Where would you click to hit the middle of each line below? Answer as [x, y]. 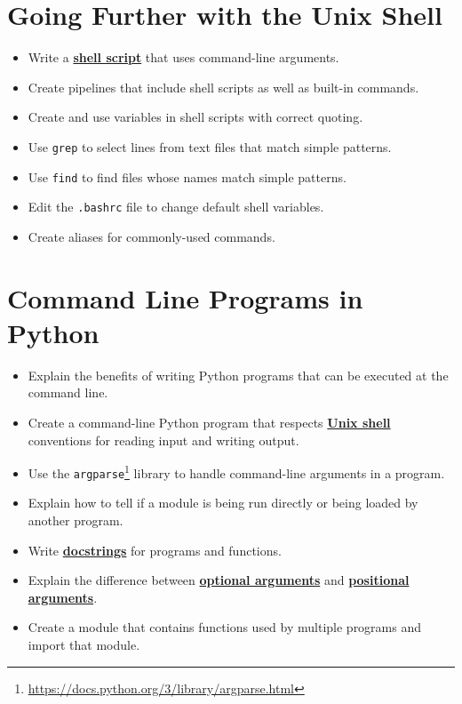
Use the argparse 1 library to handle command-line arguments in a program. [236, 472]
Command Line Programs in [185, 297]
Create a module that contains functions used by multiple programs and [225, 627]
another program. [76, 520]
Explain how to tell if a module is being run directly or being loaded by [223, 503]
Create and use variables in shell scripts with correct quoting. [195, 117]
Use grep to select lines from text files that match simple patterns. [210, 146]
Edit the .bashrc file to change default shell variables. [176, 207]
